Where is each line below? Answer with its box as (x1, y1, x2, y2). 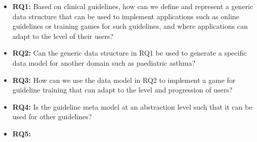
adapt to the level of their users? (12, 30, 114, 41)
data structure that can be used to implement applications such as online (12, 11, 239, 21)
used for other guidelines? (12, 111, 92, 122)
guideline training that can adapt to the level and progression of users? (12, 84, 233, 95)
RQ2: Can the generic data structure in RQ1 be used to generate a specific (12, 48, 247, 58)
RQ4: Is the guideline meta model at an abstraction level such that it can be (12, 101, 252, 112)
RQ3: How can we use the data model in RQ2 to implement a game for (12, 74, 236, 85)
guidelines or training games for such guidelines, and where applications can (12, 21, 248, 31)
